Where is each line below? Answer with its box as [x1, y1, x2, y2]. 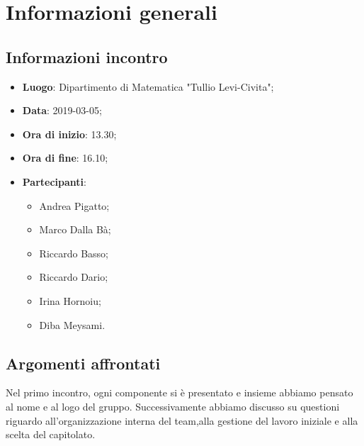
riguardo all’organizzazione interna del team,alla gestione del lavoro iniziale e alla [6, 413, 358, 428]
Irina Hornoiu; [39, 293, 101, 308]
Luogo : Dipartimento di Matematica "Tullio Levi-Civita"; [22, 79, 274, 94]
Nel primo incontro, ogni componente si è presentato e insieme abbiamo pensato [6, 385, 353, 400]
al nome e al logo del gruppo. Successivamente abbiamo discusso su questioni [6, 398, 340, 413]
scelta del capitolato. [6, 427, 96, 442]
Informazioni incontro [6, 45, 168, 67]
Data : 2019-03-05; [22, 103, 102, 118]
